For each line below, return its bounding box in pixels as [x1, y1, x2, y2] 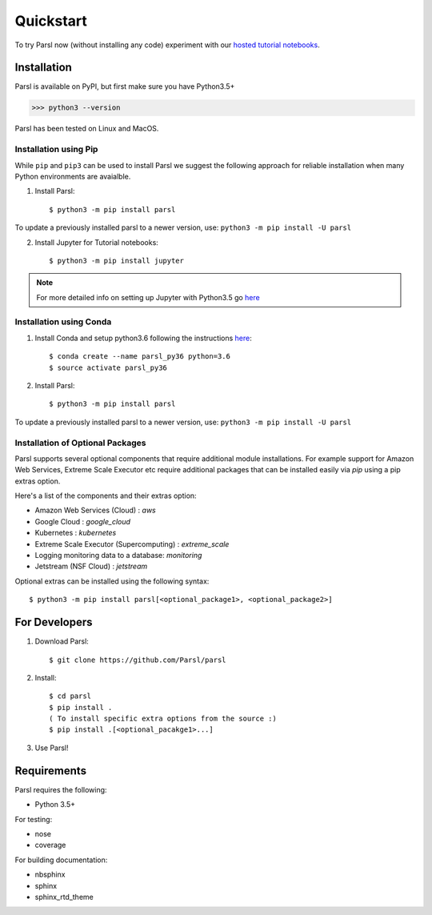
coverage [34, 841, 66, 850]
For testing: [14, 814, 53, 824]
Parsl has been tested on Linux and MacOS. [14, 124, 159, 134]
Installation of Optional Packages [14, 437, 146, 448]
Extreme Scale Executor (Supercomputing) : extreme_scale [34, 539, 230, 548]
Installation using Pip [14, 144, 98, 155]
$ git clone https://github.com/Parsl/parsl [49, 655, 227, 664]
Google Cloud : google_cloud [34, 516, 131, 526]
